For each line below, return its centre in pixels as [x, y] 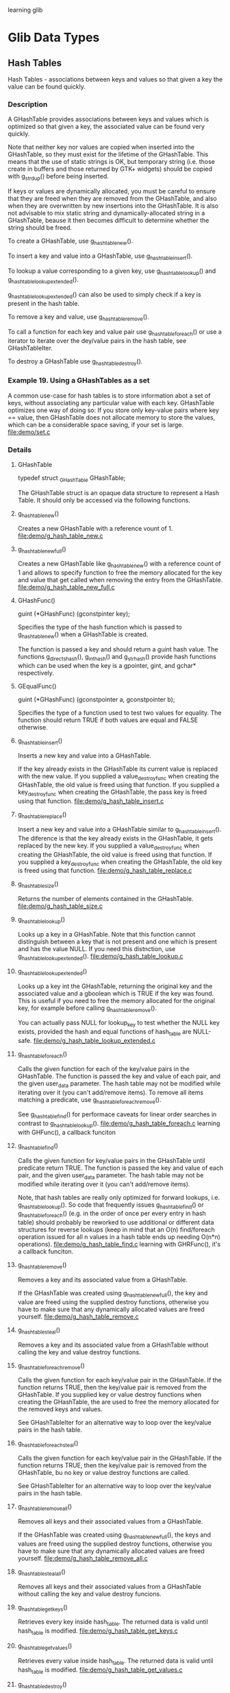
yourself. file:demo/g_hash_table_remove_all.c [82, 1558]
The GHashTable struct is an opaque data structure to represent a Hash [118, 492]
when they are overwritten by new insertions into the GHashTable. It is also [113, 206]
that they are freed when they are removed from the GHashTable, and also [113, 199]
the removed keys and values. [60, 1409]
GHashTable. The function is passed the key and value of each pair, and [119, 1076]
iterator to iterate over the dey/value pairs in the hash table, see [97, 340]
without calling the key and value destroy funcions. [89, 1594]
